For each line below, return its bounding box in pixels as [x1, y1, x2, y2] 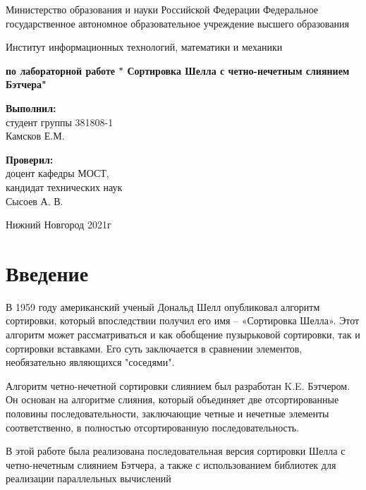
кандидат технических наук [6, 179, 123, 194]
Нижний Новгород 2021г [6, 217, 111, 232]
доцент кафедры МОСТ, [6, 166, 109, 180]
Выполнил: [6, 100, 56, 115]
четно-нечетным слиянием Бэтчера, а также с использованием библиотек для [6, 457, 336, 472]
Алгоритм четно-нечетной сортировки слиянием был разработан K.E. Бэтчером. [6, 378, 350, 393]
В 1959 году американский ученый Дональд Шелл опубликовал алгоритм [6, 299, 320, 314]
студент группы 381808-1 [6, 114, 114, 129]
